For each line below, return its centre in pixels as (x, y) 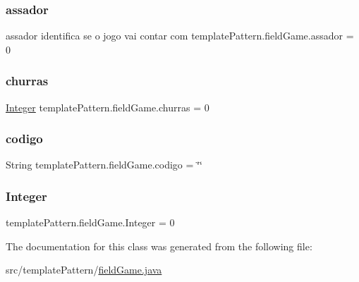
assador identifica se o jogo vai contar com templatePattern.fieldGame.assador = (180, 36)
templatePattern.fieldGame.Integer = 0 (90, 222)
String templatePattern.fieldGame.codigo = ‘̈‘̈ (104, 165)
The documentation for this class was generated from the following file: (159, 246)
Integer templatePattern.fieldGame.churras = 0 (108, 107)
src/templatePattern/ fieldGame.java (84, 270)
